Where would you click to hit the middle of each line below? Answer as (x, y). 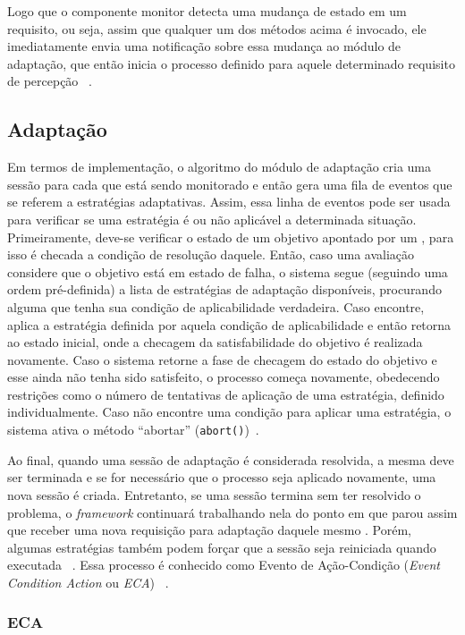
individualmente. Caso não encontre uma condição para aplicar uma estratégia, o (229, 412)
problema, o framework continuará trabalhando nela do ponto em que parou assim (232, 512)
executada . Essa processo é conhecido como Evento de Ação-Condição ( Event (224, 565)
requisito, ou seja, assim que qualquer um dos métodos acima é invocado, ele (217, 28)
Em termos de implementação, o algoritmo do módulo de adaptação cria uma (220, 167)
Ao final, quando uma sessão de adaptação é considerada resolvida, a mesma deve (231, 459)
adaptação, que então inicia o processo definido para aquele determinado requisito (231, 63)
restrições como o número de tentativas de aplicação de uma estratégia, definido (226, 394)
